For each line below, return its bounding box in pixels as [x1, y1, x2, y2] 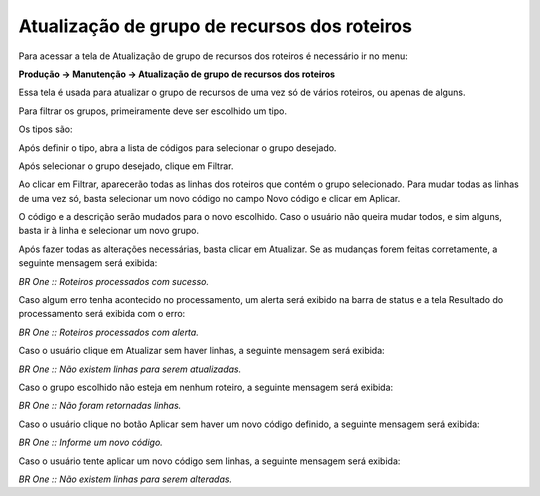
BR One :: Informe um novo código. [18, 436, 164, 449]
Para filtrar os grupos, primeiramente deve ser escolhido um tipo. [18, 105, 287, 117]
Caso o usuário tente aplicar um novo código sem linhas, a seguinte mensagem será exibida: [18, 455, 401, 467]
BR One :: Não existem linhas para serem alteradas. [18, 473, 233, 485]
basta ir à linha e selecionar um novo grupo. [18, 225, 200, 237]
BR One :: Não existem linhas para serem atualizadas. [18, 363, 242, 375]
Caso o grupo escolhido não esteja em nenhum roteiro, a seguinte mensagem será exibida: [18, 381, 394, 393]
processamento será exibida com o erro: [18, 308, 186, 320]
